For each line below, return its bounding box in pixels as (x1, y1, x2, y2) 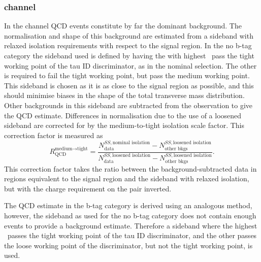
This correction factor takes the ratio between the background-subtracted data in (4, 163, 257, 174)
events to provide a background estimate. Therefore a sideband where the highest (4, 220, 257, 231)
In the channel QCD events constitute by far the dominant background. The (4, 20, 242, 31)
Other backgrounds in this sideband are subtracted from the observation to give (4, 100, 253, 110)
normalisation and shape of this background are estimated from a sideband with (4, 30, 253, 41)
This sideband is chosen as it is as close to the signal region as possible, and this (4, 80, 254, 90)
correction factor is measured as (4, 129, 103, 140)
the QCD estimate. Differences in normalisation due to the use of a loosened (4, 110, 242, 120)
